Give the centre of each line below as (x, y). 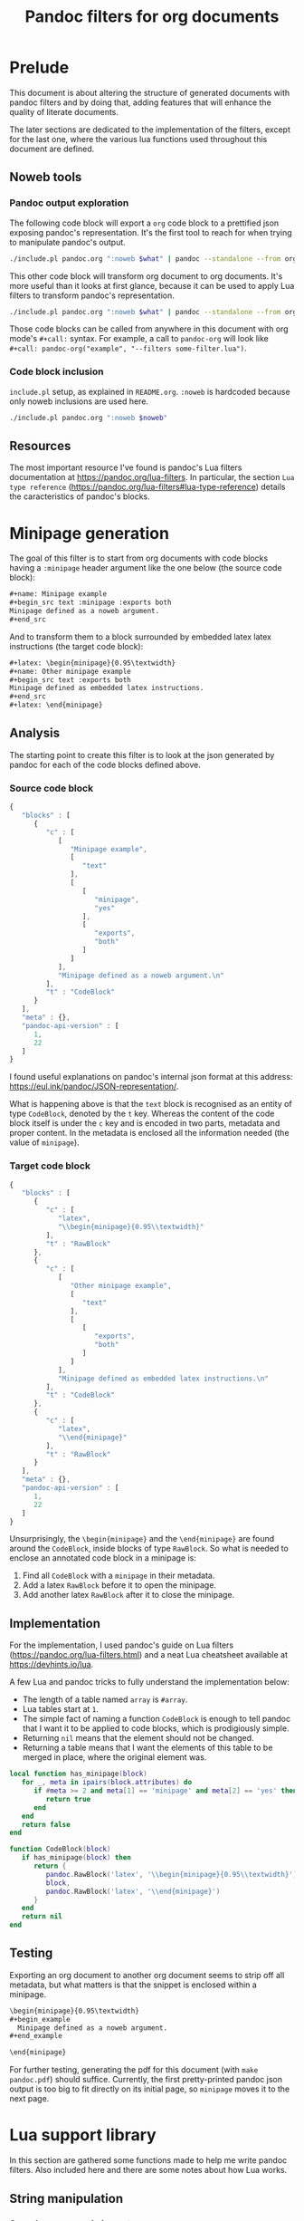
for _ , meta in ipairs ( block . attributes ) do (107, 1783)
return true (68, 1799)
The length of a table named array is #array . (105, 1699)
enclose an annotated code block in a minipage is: (103, 1558)
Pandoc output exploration (69, 203)
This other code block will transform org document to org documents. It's (146, 276)
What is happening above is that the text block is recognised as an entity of (151, 1104)
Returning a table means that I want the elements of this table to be (147, 1748)
